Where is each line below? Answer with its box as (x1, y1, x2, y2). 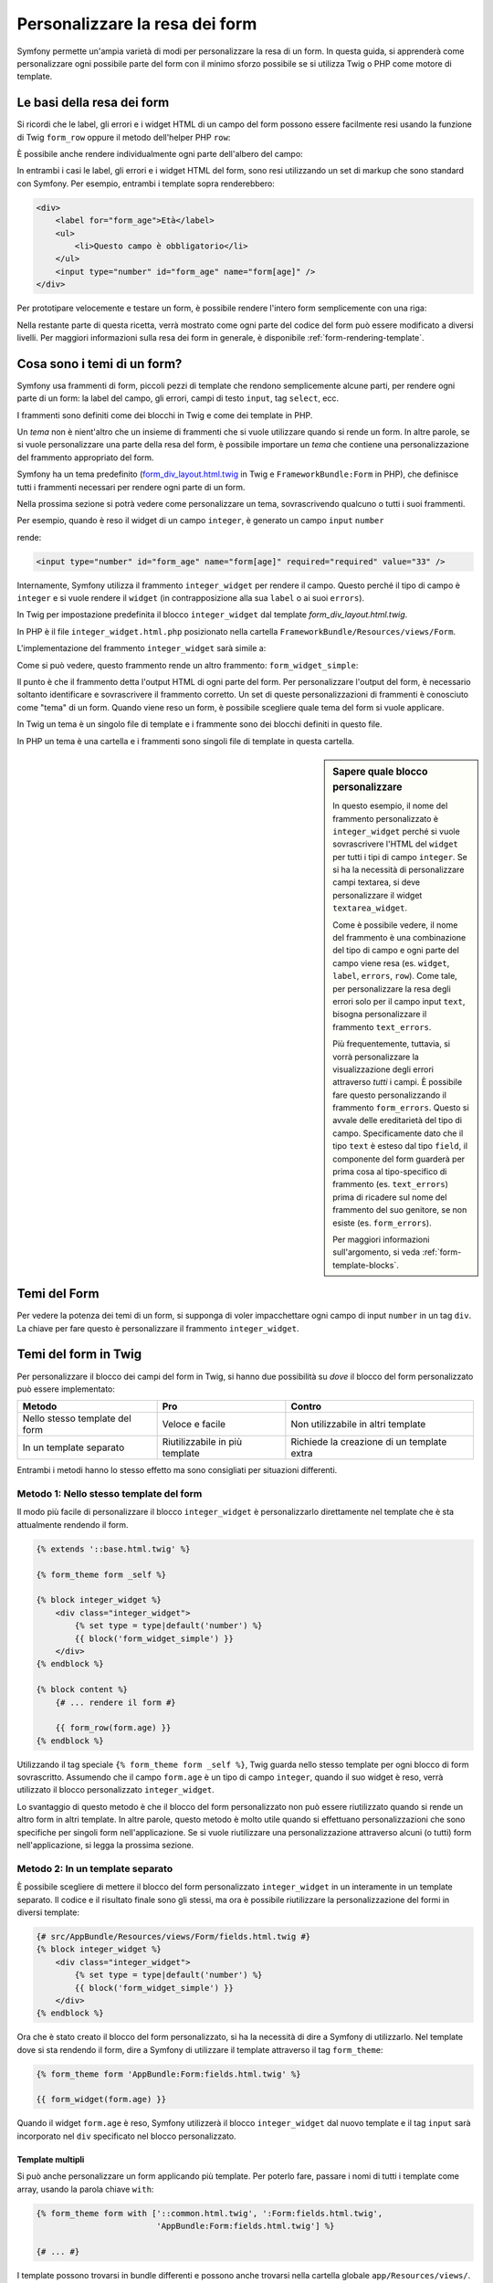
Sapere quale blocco (332, 765, 428, 778)
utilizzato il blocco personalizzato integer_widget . (16, 1784, 215, 1795)
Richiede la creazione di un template (290, 1436, 447, 1448)
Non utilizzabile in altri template (290, 1418, 426, 1431)
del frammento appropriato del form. (16, 452, 154, 463)
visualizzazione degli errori (332, 1064, 434, 1075)
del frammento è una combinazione (332, 932, 467, 943)
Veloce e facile (162, 1418, 226, 1431)
